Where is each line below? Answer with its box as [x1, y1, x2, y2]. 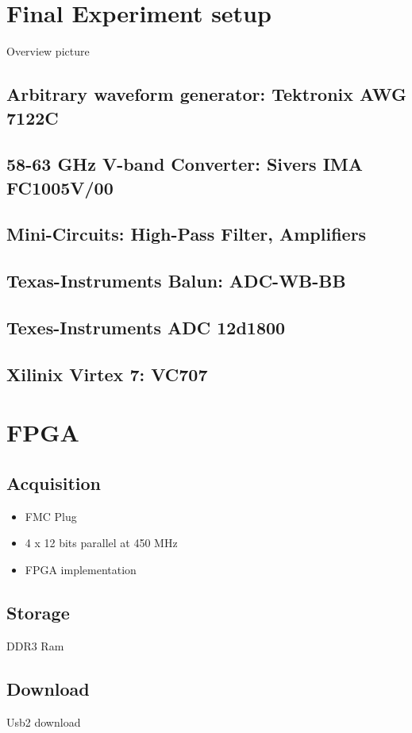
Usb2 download [6, 713, 81, 730]
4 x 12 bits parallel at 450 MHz [25, 534, 178, 551]
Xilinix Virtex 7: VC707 [6, 361, 208, 386]
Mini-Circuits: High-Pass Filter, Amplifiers [6, 222, 367, 246]
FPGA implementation [25, 561, 137, 577]
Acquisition [6, 470, 101, 495]
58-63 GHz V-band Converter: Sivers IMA [6, 152, 364, 176]
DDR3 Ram [6, 637, 64, 654]
